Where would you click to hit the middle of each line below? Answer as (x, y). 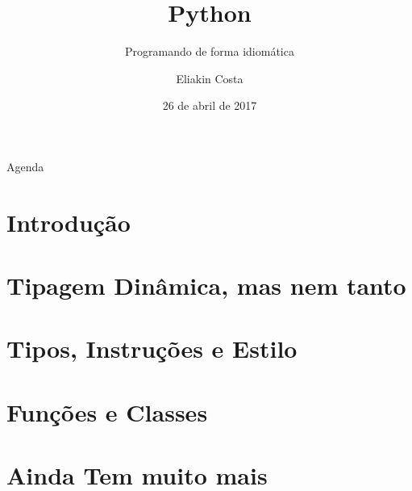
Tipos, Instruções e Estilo (152, 348)
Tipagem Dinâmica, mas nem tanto (206, 285)
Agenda (25, 166)
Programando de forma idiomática (210, 51)
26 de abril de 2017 (210, 105)
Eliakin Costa (210, 78)
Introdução (69, 222)
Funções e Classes (107, 411)
